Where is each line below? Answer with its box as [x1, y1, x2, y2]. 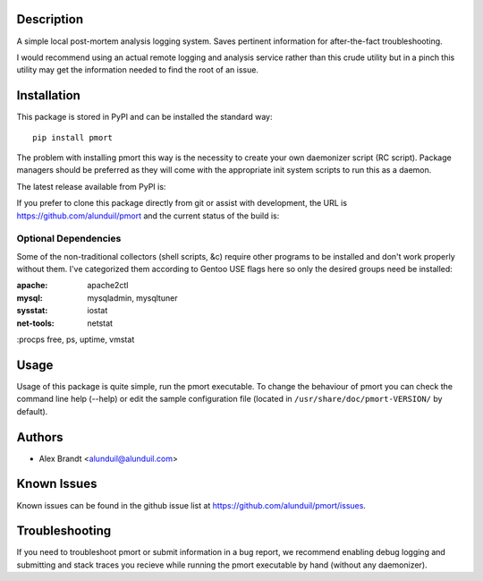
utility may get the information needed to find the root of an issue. [16, 64, 259, 75]
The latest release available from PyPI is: [16, 181, 166, 192]
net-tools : [16, 318, 55, 329]
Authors [16, 430, 64, 445]
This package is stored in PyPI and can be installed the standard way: [16, 112, 273, 123]
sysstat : [16, 305, 48, 316]
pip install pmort [32, 132, 114, 142]
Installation [16, 88, 80, 103]
